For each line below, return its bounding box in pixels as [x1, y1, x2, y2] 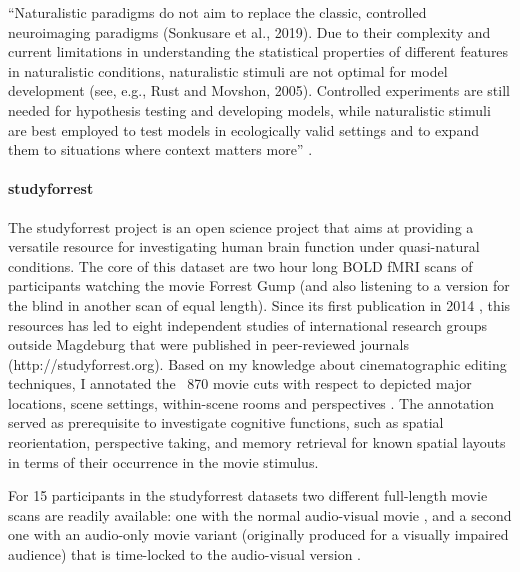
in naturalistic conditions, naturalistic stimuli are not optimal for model [8, 60, 448, 81]
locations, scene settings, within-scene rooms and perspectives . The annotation [8, 392, 495, 413]
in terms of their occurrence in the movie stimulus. [8, 451, 319, 472]
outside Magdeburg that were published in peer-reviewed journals [8, 334, 410, 355]
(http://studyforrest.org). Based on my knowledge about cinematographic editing [8, 353, 507, 374]
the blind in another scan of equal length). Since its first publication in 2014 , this [8, 294, 511, 315]
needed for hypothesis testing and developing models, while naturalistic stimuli [8, 99, 491, 120]
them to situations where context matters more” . [8, 139, 313, 160]
